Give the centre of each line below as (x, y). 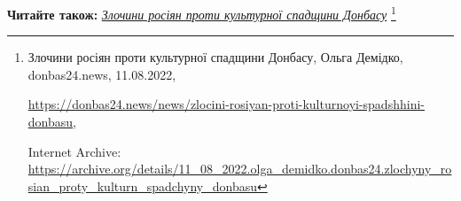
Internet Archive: (74, 151)
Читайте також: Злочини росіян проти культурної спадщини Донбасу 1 (202, 13)
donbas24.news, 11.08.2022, (102, 74)
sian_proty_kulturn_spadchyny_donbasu (143, 186)
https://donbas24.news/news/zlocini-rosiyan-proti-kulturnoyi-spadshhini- (226, 104)
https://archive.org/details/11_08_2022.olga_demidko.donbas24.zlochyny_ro (240, 169)
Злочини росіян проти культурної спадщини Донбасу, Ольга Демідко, (215, 57)
